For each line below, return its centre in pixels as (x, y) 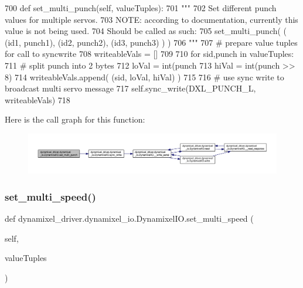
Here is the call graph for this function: (75, 119)
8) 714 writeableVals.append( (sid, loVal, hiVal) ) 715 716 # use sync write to (144, 77)
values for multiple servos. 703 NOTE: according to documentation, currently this (151, 19)
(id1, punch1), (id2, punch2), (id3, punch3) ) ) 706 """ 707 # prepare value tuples (151, 42)
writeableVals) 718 (38, 99)
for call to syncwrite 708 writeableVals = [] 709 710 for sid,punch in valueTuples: (149, 54)
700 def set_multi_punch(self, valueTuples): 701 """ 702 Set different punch (141, 8)
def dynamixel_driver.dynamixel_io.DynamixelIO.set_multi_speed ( (129, 218)
